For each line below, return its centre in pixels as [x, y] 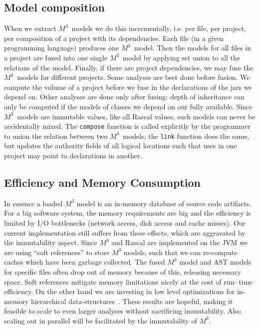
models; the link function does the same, [186, 136]
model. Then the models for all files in [192, 48]
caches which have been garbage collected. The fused [85, 262]
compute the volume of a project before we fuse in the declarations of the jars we [128, 87]
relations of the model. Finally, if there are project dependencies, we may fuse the [129, 67]
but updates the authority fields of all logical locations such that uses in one [121, 146]
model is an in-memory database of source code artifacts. [164, 203]
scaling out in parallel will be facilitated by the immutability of [101, 320]
